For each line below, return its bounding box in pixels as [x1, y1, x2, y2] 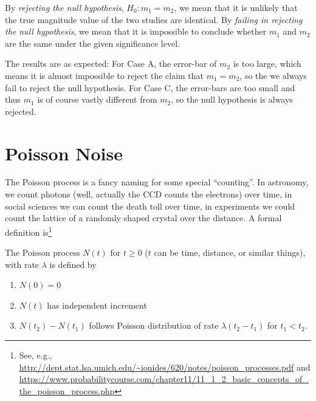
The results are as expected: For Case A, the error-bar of [5, 57, 217, 70]
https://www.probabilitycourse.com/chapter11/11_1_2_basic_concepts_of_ [19, 372, 309, 385]
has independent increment [47, 298, 147, 311]
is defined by [49, 258, 97, 270]
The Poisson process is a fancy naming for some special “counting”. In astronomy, [5, 176, 309, 188]
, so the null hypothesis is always [171, 93, 293, 106]
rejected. [5, 105, 36, 117]
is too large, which [233, 57, 301, 70]
